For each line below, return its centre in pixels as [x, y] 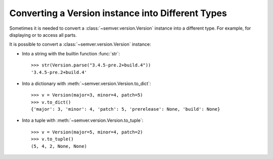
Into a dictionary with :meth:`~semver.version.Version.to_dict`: [86, 84]
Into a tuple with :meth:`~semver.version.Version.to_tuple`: [83, 120]
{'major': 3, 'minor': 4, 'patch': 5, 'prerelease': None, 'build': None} [126, 109]
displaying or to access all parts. [43, 35]
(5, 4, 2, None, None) [59, 146]
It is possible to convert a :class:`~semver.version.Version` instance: [80, 44]
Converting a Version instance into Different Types [118, 13]
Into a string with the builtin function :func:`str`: [71, 53]
